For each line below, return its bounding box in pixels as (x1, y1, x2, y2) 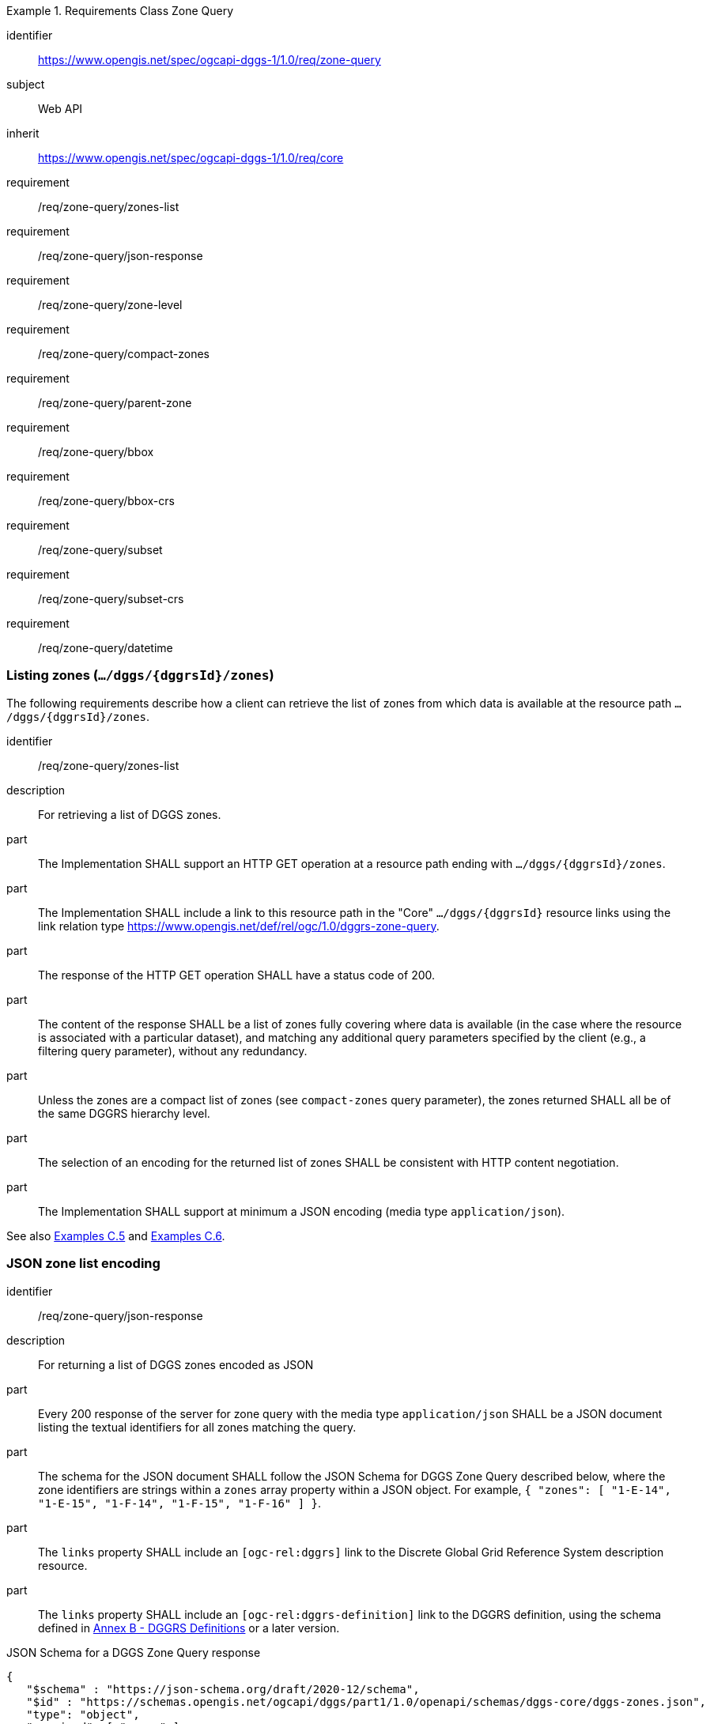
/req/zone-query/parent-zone (38, 396, 192, 409)
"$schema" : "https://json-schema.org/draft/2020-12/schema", (26, 1682, 420, 1696)
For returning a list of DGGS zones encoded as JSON (38, 1357, 314, 1371)
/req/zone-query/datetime (38, 641, 173, 655)
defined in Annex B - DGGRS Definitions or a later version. (38, 1620, 340, 1635)
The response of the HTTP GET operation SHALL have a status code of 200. (38, 968, 436, 982)
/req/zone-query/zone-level (38, 298, 183, 311)
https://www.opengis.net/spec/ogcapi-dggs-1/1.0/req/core (38, 151, 344, 164)
